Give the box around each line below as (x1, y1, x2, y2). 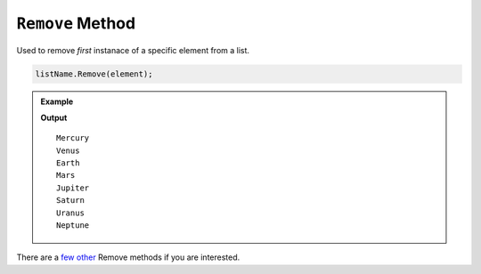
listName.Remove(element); (35, 68, 153, 79)
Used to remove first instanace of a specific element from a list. (16, 44, 249, 55)
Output (40, 112, 68, 123)
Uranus (56, 207, 85, 218)
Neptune (56, 221, 90, 230)
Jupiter (56, 182, 90, 193)
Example (40, 96, 74, 107)
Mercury (56, 133, 90, 143)
